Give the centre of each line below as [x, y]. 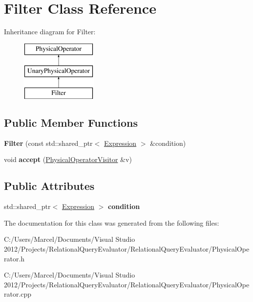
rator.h [14, 258]
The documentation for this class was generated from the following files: [112, 222]
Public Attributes [49, 186]
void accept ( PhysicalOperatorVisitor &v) [68, 159]
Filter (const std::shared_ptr [48, 143]
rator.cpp [18, 294]
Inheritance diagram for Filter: [50, 32]
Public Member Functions [71, 123]
